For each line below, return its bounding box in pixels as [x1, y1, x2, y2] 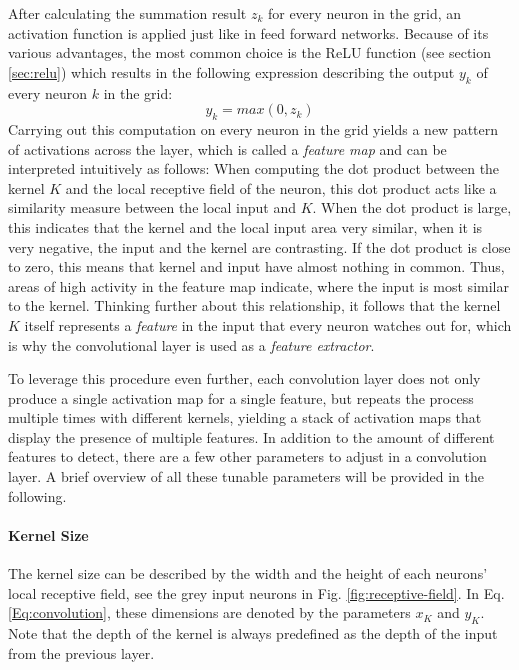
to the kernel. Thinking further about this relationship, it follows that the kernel [8, 295, 501, 316]
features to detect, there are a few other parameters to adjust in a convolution [8, 446, 487, 467]
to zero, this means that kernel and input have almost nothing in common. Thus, [8, 256, 505, 277]
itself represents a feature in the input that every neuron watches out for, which [24, 314, 512, 335]
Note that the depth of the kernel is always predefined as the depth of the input [8, 623, 498, 644]
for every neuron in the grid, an [267, 3, 462, 23]
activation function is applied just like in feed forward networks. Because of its [8, 22, 489, 43]
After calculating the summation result [8, 3, 247, 23]
